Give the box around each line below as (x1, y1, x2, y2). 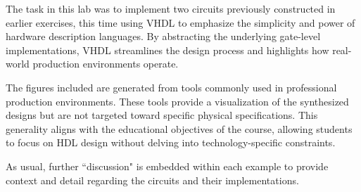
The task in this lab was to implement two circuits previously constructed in (6, 1, 336, 15)
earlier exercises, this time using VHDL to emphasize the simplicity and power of (6, 15, 355, 30)
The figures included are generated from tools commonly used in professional (6, 79, 337, 94)
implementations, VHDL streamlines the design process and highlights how (6, 42, 329, 57)
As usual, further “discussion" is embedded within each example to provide (6, 158, 329, 173)
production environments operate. (32, 56, 179, 71)
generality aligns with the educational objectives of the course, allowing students (6, 121, 353, 136)
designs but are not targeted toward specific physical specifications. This (6, 108, 318, 122)
